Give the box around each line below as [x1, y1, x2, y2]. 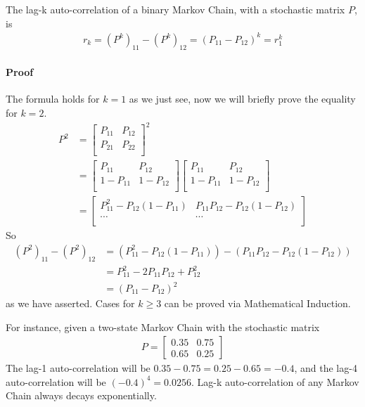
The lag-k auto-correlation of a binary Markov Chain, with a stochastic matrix [6, 2, 345, 16]
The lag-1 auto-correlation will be [6, 361, 151, 375]
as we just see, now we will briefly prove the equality [129, 91, 356, 106]
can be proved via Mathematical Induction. [164, 296, 351, 311]
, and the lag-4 [294, 361, 357, 375]
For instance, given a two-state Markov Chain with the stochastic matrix [6, 319, 320, 334]
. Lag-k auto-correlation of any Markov [191, 374, 359, 389]
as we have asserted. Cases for [6, 296, 135, 311]
